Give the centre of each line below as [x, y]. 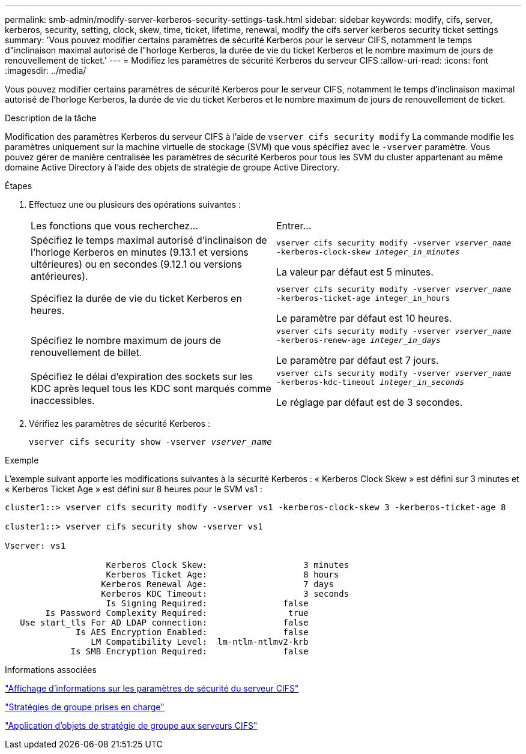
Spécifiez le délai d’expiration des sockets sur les [142, 376]
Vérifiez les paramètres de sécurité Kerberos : [120, 424]
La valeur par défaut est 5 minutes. [355, 272]
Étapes [19, 186]
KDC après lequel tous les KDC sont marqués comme [151, 388]
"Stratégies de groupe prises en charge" [85, 707]
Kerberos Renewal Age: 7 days [217, 584]
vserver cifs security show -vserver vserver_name [150, 442]
